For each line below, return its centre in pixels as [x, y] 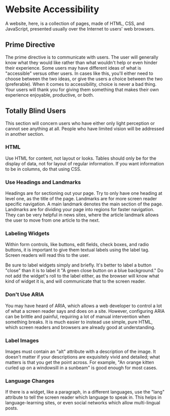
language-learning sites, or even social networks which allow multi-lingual [83, 403]
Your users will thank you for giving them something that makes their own [82, 90]
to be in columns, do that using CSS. [43, 169]
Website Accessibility [52, 9]
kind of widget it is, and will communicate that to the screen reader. [76, 281]
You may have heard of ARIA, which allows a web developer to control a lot [84, 306]
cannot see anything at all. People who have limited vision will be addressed [85, 129]
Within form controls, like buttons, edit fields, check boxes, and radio [77, 245]
